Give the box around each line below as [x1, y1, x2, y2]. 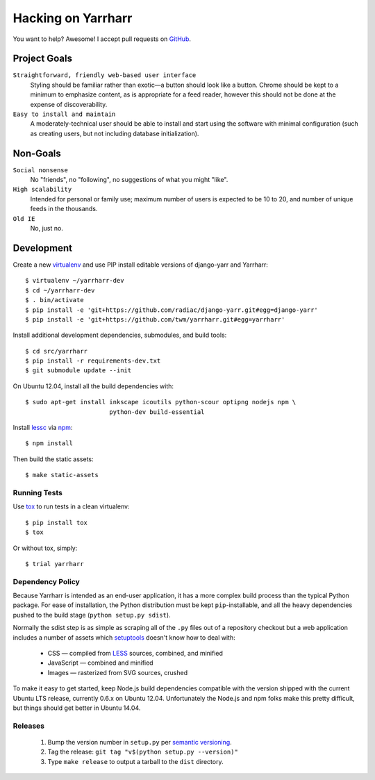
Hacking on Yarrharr [12, 10, 133, 26]
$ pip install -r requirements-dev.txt [25, 357, 161, 365]
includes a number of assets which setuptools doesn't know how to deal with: [12, 633, 235, 642]
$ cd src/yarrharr [25, 347, 88, 355]
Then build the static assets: [12, 455, 94, 463]
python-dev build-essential [108, 408, 205, 416]
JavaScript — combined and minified [47, 658, 153, 667]
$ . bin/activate [25, 296, 84, 304]
